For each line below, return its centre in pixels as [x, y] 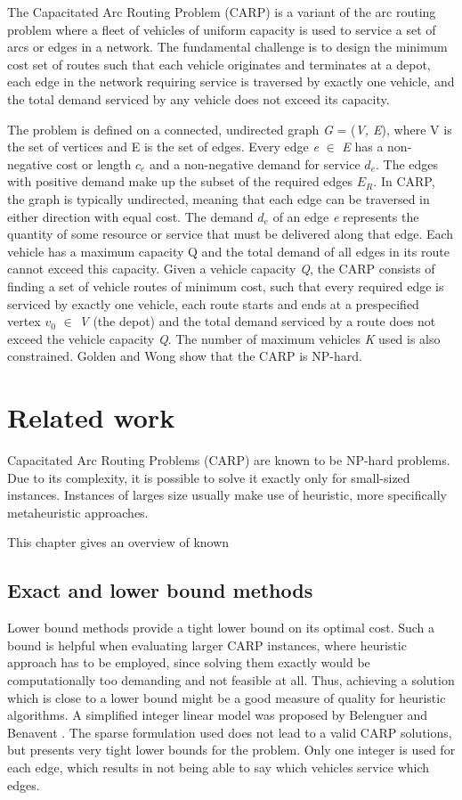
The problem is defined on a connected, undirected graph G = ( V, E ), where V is [230, 129]
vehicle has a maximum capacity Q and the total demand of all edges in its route [228, 251]
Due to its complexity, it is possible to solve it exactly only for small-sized [209, 477]
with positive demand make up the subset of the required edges [180, 181]
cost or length [94, 163]
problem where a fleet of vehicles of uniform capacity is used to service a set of [222, 29]
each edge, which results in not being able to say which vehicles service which [219, 767]
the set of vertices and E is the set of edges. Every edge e [163, 147]
